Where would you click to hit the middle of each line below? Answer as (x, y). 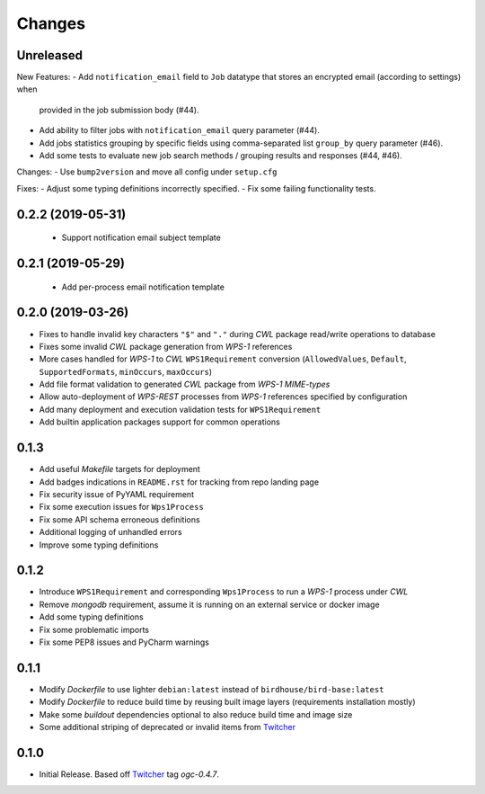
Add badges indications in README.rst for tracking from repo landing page (179, 482)
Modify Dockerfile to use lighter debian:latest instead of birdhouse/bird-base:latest (212, 689)
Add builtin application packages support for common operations (159, 422)
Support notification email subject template (141, 237)
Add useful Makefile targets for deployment (120, 469)
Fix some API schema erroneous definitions (120, 519)
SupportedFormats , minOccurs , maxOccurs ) (126, 371)
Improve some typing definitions (99, 545)
